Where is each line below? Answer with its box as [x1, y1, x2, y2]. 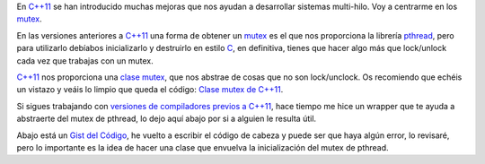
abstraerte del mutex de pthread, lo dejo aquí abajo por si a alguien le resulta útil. [16, 113, 317, 125]
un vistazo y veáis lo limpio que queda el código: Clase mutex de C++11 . [16, 84, 284, 95]
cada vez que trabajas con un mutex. [16, 55, 154, 66]
